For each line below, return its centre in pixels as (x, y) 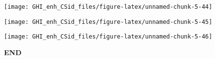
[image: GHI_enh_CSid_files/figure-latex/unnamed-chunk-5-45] (108, 22)
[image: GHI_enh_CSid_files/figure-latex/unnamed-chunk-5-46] (108, 37)
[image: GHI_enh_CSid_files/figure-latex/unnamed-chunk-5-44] (108, 7)
